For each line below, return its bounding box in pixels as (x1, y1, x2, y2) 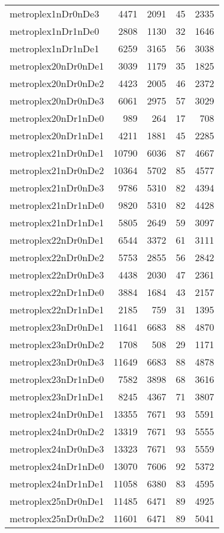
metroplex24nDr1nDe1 (10, 477, 104, 490)
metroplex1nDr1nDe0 (10, 24, 99, 38)
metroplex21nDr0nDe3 (10, 181, 104, 194)
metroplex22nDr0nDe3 (10, 268, 104, 282)
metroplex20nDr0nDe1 (10, 59, 104, 73)
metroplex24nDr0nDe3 (10, 442, 104, 456)
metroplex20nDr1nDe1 (10, 128, 104, 142)
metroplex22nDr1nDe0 (10, 285, 104, 299)
